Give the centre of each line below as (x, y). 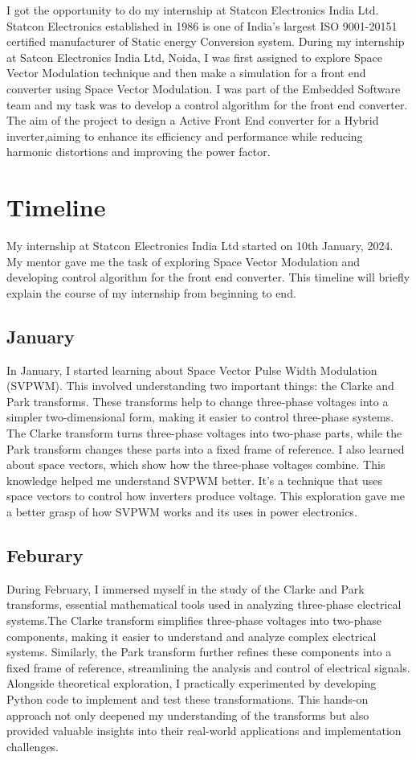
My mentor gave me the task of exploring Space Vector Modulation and (184, 261)
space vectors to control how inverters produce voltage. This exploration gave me (206, 496)
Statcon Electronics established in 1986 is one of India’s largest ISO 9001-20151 (202, 25)
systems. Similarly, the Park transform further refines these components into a (199, 652)
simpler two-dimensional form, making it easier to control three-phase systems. (200, 417)
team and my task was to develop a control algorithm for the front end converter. (207, 104)
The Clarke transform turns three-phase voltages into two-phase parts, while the (204, 433)
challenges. (33, 746)
